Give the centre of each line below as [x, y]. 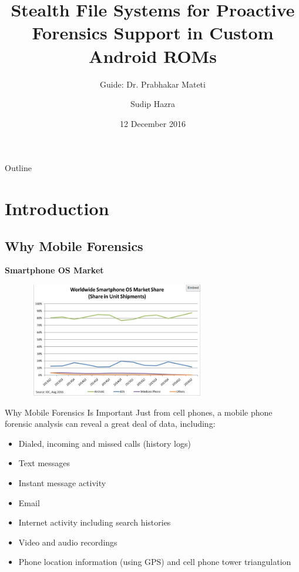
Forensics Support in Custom [153, 33]
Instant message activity [62, 482]
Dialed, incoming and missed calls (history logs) [105, 443]
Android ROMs [153, 56]
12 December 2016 [153, 123]
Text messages [44, 463]
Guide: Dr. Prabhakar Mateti [153, 84]
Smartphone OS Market [54, 270]
